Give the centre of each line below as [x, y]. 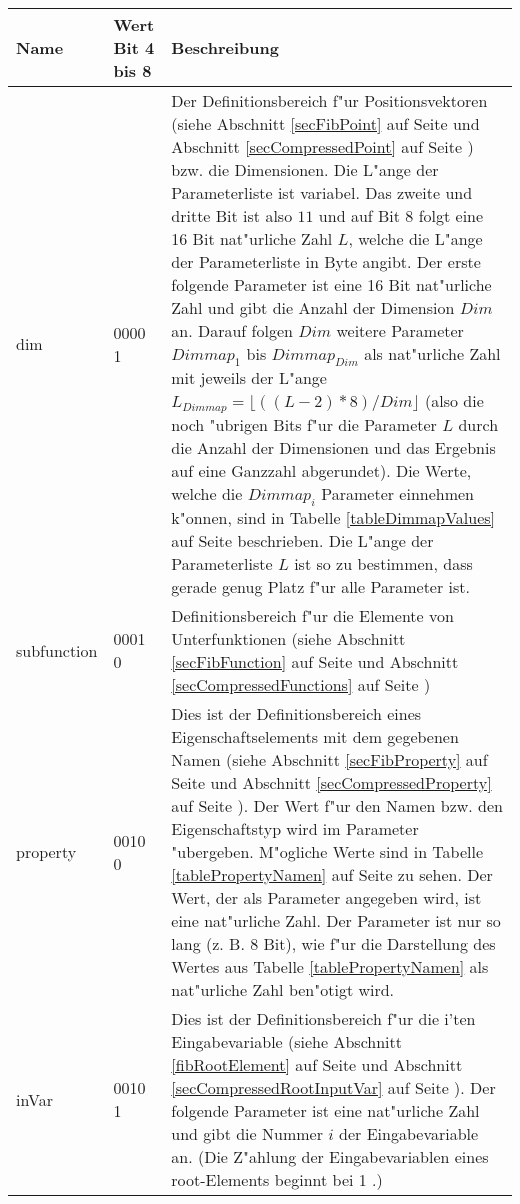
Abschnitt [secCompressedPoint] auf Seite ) [322, 146]
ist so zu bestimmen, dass [383, 564]
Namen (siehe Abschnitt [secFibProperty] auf [329, 760]
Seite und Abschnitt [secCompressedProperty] [331, 783]
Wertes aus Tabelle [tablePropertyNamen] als [330, 967]
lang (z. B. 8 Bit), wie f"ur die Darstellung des [333, 944]
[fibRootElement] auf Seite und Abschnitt [317, 1065]
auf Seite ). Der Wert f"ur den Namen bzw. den [337, 806]
